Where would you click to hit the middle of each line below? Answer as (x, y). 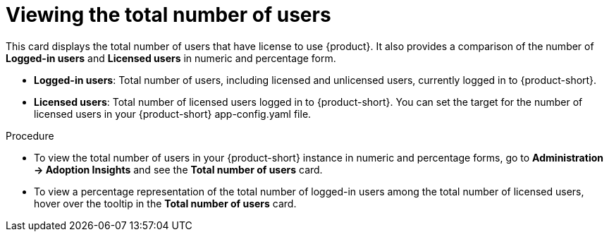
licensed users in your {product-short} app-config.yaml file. (173, 114)
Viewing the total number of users (168, 15)
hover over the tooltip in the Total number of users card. (165, 203)
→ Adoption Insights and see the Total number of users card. (178, 169)
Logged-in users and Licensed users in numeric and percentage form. (171, 58)
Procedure (30, 135)
